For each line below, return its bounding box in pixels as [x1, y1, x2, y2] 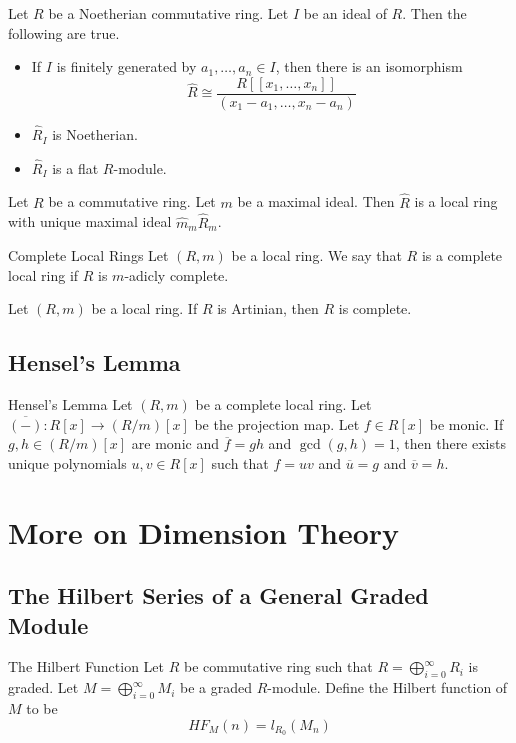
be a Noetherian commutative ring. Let [48, 3, 289, 23]
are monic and [131, 433, 219, 454]
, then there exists [395, 433, 506, 454]
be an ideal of [303, 3, 387, 23]
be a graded [180, 677, 253, 698]
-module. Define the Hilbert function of [267, 677, 508, 698]
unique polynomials [8, 452, 127, 473]
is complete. [338, 298, 412, 319]
